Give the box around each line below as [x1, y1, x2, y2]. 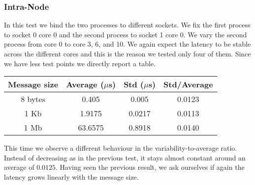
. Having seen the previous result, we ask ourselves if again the [56, 162, 245, 172]
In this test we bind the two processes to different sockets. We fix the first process [4, 20, 251, 30]
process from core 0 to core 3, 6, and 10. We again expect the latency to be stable [4, 39, 251, 49]
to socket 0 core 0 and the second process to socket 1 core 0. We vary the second [4, 29, 247, 39]
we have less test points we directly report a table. [4, 58, 156, 68]
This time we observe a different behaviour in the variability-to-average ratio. [4, 143, 237, 153]
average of [4, 162, 34, 172]
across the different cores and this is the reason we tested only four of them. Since [4, 49, 251, 58]
